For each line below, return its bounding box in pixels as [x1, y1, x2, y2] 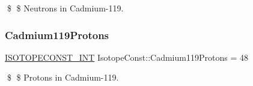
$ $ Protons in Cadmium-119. [7, 71, 119, 84]
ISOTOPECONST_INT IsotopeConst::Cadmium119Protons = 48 [5, 51, 248, 63]
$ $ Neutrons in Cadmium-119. [7, 2, 124, 14]
